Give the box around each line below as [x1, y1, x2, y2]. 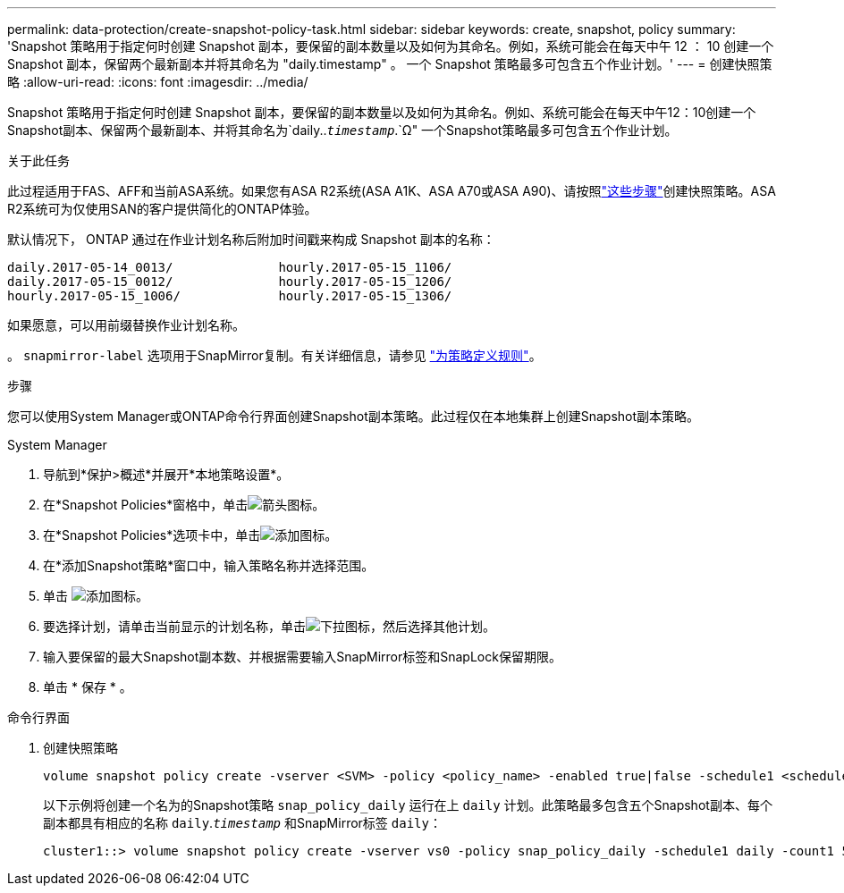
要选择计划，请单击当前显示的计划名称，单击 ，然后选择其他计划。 [43, 619, 495, 634]
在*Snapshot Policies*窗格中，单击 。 [43, 497, 325, 512]
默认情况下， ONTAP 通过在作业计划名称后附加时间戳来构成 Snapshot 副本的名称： [7, 232, 495, 247]
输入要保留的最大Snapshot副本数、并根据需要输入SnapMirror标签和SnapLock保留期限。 [43, 649, 561, 664]
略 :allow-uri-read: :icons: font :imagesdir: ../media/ [7, 74, 308, 89]
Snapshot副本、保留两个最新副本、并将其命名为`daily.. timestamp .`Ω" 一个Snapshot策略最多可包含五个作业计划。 [7, 122, 678, 138]
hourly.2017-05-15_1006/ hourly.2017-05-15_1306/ [7, 289, 452, 303]
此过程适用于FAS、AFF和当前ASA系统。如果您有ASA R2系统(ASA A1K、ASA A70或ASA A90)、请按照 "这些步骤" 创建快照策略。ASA [7, 183, 776, 198]
